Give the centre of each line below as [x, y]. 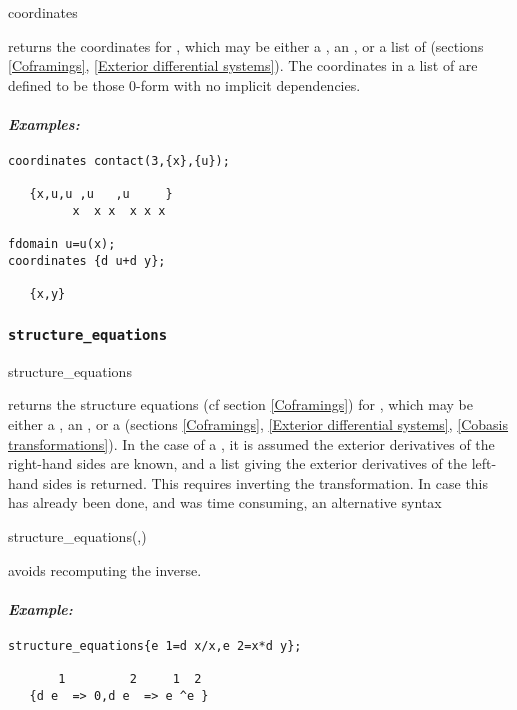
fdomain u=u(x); [62, 244]
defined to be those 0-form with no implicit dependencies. [184, 84]
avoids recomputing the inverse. [105, 569]
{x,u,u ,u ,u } [101, 194]
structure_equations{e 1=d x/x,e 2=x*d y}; [155, 646]
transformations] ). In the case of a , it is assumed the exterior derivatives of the [251, 443]
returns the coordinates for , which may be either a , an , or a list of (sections [246, 45]
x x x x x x [119, 211]
